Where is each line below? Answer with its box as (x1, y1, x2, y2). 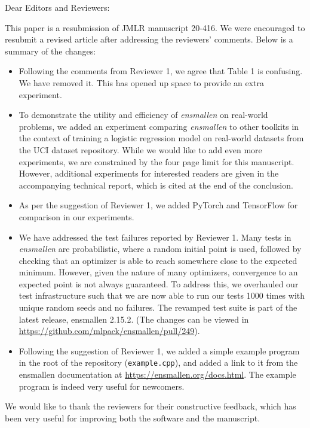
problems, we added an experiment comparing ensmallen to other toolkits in (19, 120, 299, 132)
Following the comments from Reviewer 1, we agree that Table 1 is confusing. (19, 65, 303, 77)
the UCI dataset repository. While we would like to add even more (19, 143, 262, 156)
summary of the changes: (5, 44, 96, 57)
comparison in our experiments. (19, 210, 134, 223)
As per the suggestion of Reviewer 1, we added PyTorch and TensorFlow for (19, 199, 298, 211)
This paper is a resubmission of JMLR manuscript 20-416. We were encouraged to (5, 21, 305, 34)
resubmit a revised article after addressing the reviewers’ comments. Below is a (5, 33, 293, 45)
